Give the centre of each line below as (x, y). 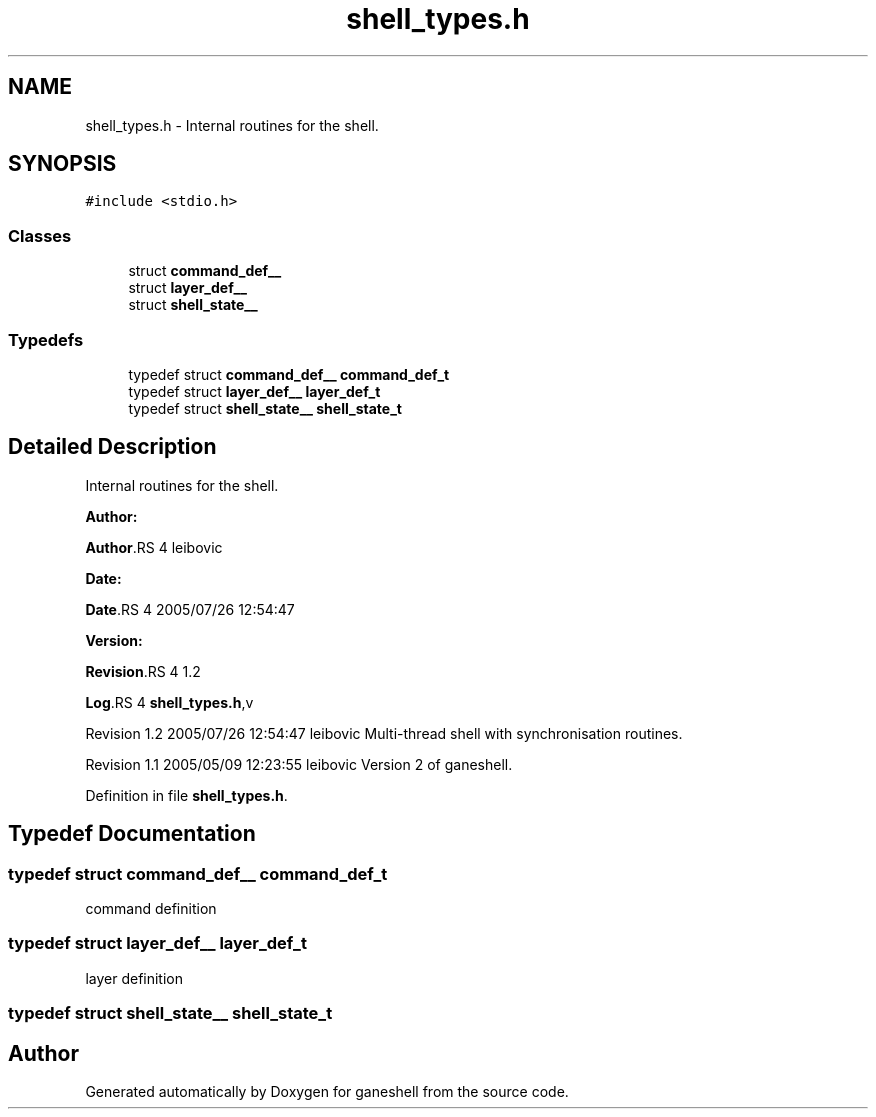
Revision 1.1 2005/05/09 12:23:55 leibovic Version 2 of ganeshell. (299, 764)
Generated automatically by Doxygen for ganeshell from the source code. (327, 1091)
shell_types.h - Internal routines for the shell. (232, 125)
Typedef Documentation (132, 834)
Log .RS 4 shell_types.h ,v (169, 702)
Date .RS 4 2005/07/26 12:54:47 (190, 609)
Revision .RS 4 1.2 (143, 671)
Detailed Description (112, 447)
